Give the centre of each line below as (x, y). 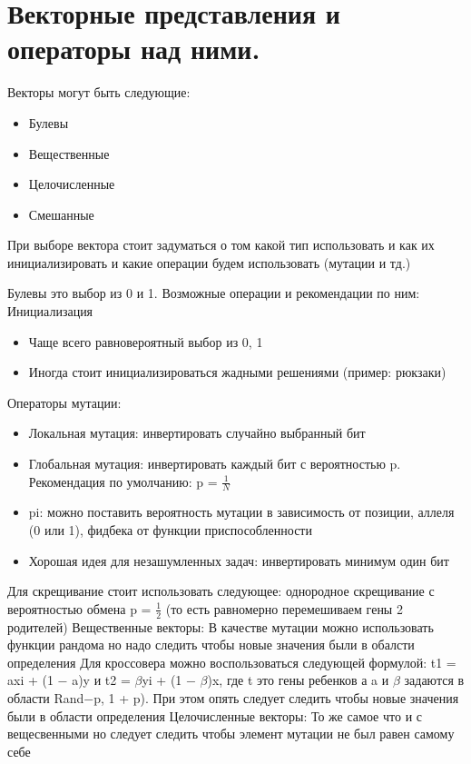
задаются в (434, 680)
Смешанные (61, 214)
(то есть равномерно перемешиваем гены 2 (284, 608)
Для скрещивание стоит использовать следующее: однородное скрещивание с (221, 591)
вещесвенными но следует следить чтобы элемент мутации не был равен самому (231, 734)
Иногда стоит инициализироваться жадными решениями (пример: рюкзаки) (237, 372)
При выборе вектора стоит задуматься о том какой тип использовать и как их (221, 245)
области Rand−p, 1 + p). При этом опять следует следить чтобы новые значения (233, 698)
